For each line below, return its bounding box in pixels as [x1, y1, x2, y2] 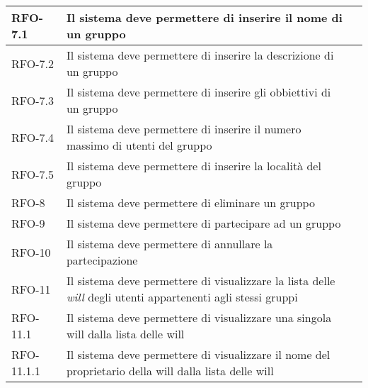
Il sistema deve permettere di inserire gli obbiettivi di [66, 84, 331, 100]
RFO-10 [11, 243, 51, 260]
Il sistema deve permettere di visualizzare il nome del [66, 346, 330, 362]
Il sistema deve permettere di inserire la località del [66, 157, 321, 174]
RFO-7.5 [11, 165, 54, 182]
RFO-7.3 [11, 92, 54, 109]
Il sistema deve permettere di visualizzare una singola [66, 309, 332, 326]
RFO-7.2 [11, 55, 54, 72]
